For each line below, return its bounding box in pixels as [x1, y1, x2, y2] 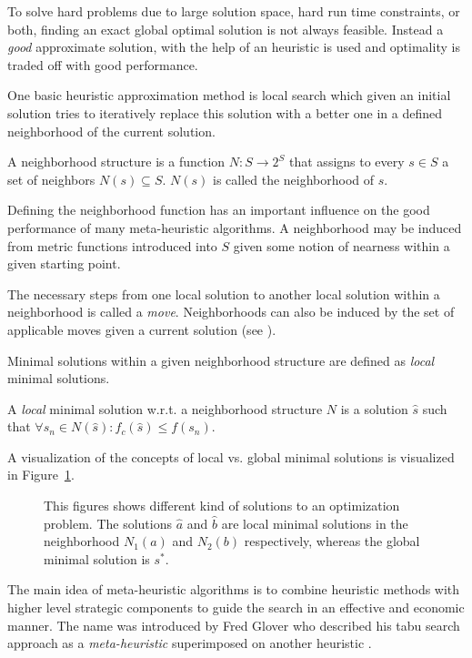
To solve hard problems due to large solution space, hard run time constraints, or [7, 2, 460, 20]
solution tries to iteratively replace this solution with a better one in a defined [7, 103, 443, 122]
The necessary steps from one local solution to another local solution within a [7, 284, 440, 303]
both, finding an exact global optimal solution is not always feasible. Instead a [7, 19, 444, 38]
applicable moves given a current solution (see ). [7, 319, 276, 339]
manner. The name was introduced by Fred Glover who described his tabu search [7, 615, 460, 634]
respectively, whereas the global [244, 531, 420, 551]
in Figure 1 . [7, 465, 75, 484]
